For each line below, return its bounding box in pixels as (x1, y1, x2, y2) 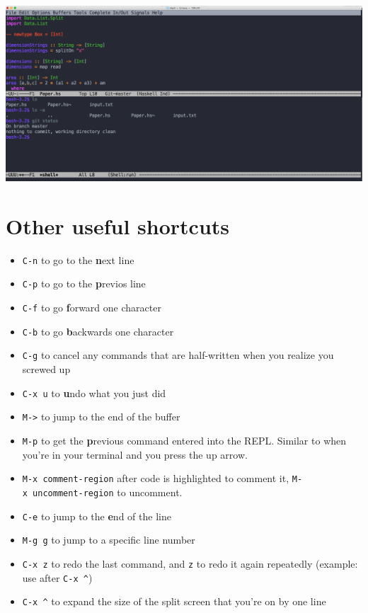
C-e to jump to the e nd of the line (22, 508, 171, 523)
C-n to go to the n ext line (22, 252, 134, 267)
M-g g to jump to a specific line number (22, 532, 195, 547)
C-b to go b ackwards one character (22, 323, 174, 338)
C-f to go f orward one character (22, 300, 161, 315)
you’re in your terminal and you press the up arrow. (22, 447, 248, 462)
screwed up (22, 362, 71, 377)
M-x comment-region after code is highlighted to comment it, (22, 471, 289, 486)
